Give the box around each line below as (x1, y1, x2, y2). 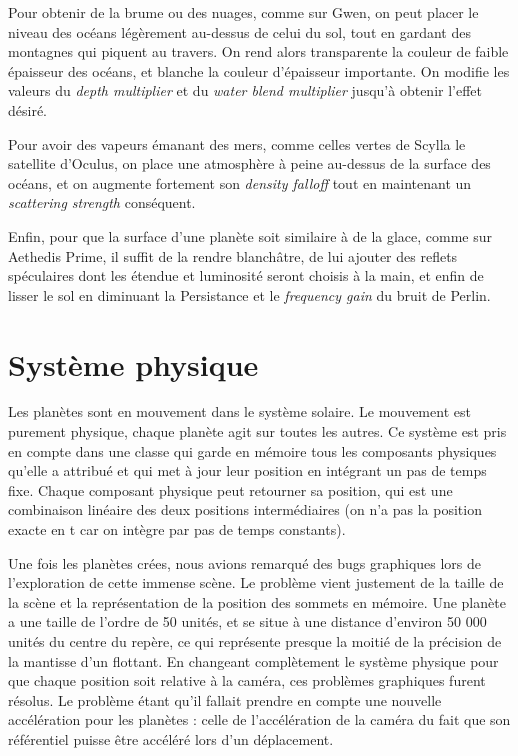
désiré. (8, 99, 48, 120)
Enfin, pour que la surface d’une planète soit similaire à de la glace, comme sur (8, 225, 493, 246)
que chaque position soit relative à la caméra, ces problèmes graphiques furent (8, 670, 486, 691)
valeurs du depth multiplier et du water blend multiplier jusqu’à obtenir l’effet (8, 80, 482, 101)
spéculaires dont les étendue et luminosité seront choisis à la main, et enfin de (8, 265, 484, 286)
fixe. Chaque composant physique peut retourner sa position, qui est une (8, 479, 453, 500)
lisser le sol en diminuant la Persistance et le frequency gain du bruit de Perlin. (8, 284, 491, 305)
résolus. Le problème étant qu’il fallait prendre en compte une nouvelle (8, 689, 442, 710)
